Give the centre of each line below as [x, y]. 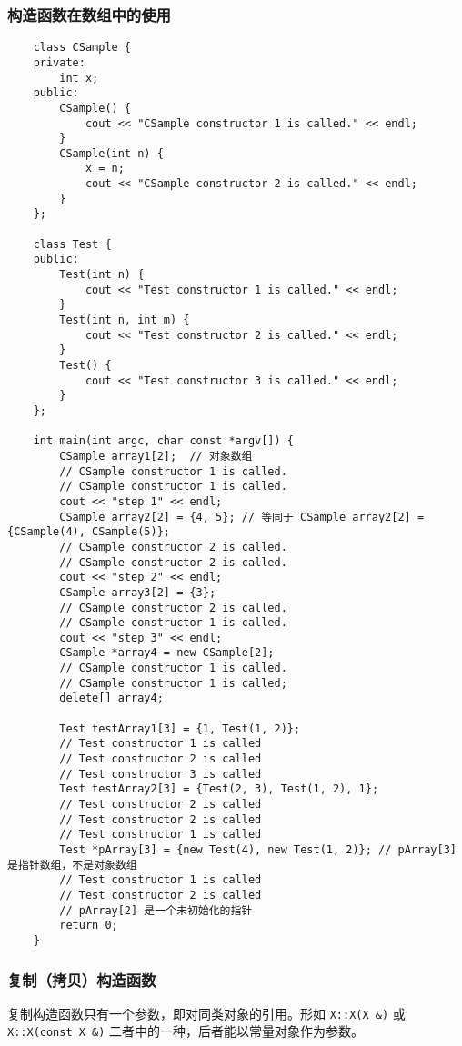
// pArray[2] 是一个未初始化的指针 [156, 910]
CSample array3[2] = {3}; [138, 592]
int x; [79, 78]
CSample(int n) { [111, 153]
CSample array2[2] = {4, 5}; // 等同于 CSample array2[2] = [242, 517]
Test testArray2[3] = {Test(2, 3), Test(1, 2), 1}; [219, 789]
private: [59, 62]
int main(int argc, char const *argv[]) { [163, 441]
